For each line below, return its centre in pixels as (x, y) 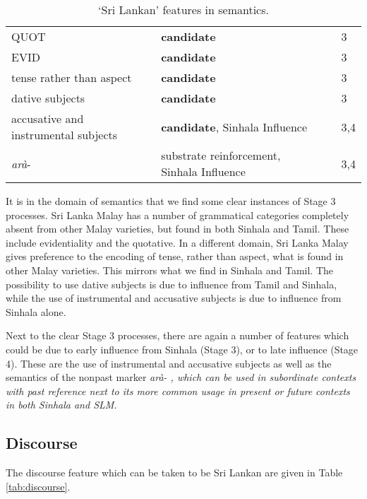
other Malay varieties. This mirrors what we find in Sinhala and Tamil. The (170, 270)
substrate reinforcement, (221, 155)
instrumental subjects (65, 135)
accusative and (48, 118)
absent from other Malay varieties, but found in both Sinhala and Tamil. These (178, 229)
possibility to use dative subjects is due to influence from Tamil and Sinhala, (172, 284)
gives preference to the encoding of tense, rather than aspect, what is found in (175, 256)
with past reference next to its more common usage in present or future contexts (178, 391)
